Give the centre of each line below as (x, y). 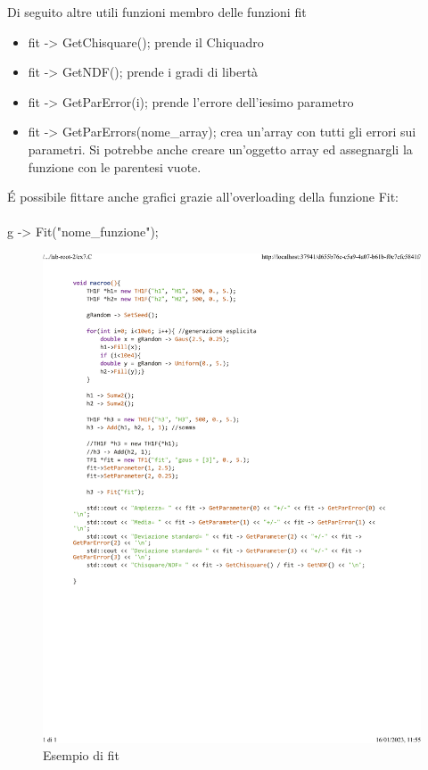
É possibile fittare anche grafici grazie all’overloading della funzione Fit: (203, 197)
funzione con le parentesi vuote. (115, 166)
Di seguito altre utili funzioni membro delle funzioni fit (157, 12)
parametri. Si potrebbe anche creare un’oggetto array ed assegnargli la (220, 149)
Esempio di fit (81, 755)
